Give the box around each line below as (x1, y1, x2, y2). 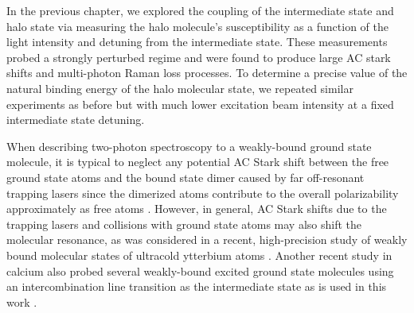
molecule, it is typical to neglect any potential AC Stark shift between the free (6, 153, 389, 170)
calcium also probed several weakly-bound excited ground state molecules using (6, 262, 394, 279)
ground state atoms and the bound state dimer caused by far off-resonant (6, 168, 365, 185)
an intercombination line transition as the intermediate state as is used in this (6, 278, 387, 295)
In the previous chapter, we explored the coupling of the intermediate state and (6, 2, 394, 18)
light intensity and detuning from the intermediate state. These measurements (6, 33, 388, 50)
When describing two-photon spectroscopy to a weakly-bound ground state (6, 137, 372, 154)
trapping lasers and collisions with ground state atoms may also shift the (6, 215, 362, 232)
